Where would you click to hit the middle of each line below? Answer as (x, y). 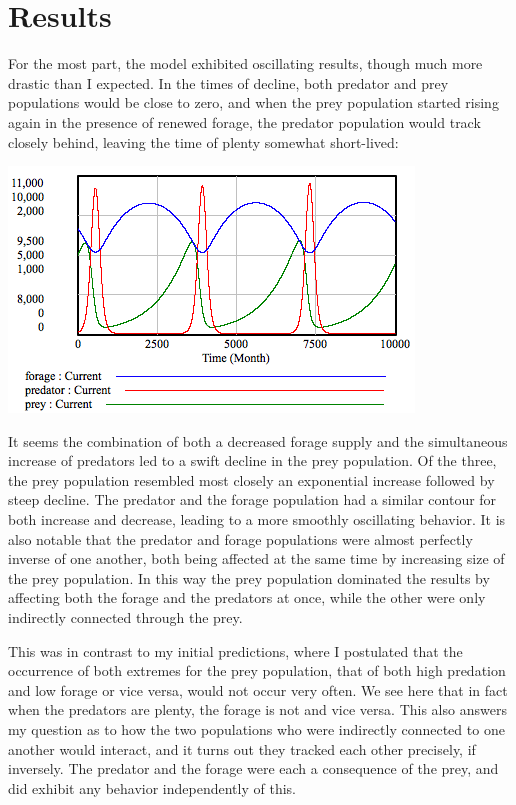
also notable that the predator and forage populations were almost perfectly (240, 538)
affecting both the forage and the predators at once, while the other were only (247, 597)
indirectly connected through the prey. (125, 617)
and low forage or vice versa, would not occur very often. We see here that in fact (258, 689)
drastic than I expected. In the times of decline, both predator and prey (228, 82)
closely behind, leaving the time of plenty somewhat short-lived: (203, 141)
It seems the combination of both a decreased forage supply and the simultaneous (258, 440)
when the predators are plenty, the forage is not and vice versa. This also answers (257, 709)
